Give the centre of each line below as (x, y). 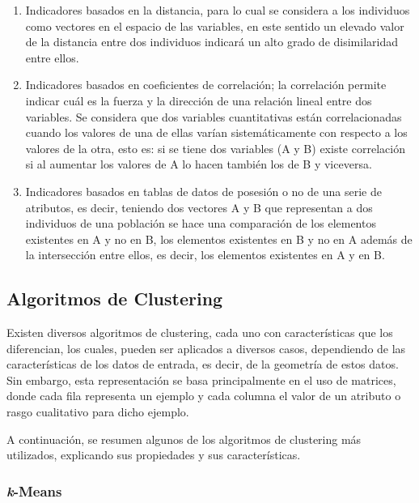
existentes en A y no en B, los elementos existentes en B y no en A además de (219, 239)
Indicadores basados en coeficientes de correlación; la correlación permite (206, 85)
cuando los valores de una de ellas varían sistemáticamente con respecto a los (216, 132)
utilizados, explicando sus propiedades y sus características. (154, 455)
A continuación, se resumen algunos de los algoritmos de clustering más (184, 439)
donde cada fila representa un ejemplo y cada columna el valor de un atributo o (204, 396)
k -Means (34, 490)
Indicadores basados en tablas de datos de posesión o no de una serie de (203, 191)
